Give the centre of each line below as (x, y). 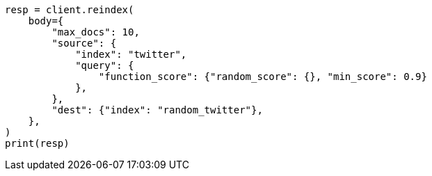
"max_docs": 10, (96, 32)
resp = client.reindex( (70, 10)
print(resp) (37, 143)
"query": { (105, 65)
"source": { (84, 43)
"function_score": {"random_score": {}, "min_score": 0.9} (263, 77)
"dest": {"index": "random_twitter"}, (157, 110)
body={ (46, 21)
